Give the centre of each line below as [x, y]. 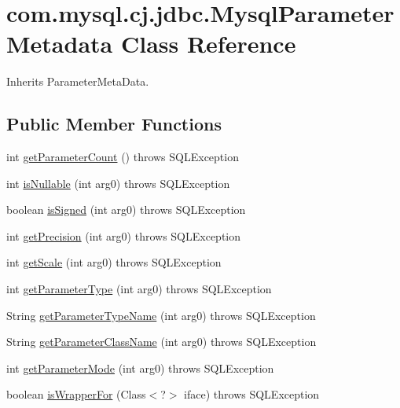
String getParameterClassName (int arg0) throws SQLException [161, 342]
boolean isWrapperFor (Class [76, 394]
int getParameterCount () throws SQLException [123, 157]
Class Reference [208, 44]
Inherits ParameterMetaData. [78, 81]
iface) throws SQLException [252, 394]
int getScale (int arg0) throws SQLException [114, 262]
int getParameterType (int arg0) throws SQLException [139, 289]
